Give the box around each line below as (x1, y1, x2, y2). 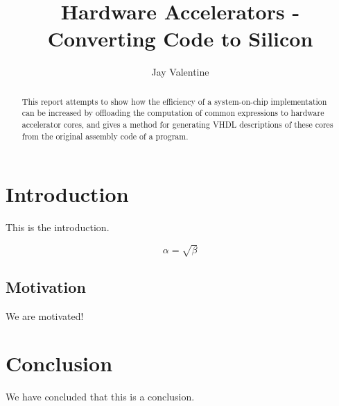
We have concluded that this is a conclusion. (6, 389, 195, 404)
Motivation (6, 276, 86, 297)
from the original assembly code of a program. (21, 130, 189, 142)
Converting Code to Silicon (47, 24, 313, 53)
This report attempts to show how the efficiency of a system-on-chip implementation (21, 95, 327, 107)
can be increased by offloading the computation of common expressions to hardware (21, 107, 324, 119)
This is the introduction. (6, 220, 110, 235)
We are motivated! (6, 308, 84, 323)
